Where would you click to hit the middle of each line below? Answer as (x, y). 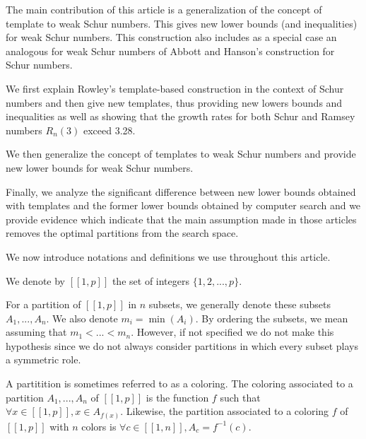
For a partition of (43, 304)
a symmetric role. (43, 359)
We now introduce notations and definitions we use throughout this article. (168, 256)
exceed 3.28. (109, 130)
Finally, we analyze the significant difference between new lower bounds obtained (181, 191)
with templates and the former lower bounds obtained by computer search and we (183, 205)
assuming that (36, 332)
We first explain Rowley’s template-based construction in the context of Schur (175, 88)
